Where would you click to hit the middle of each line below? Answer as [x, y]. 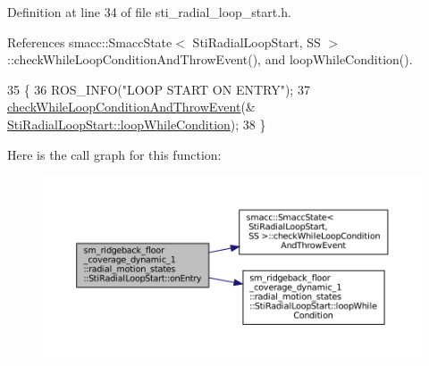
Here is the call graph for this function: [114, 154]
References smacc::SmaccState [90, 42]
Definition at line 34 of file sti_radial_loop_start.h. [149, 12]
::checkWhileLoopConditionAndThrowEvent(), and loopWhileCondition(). [210, 59]
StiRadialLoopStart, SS [257, 42]
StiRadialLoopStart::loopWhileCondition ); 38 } [137, 124]
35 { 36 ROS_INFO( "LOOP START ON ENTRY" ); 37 [159, 89]
